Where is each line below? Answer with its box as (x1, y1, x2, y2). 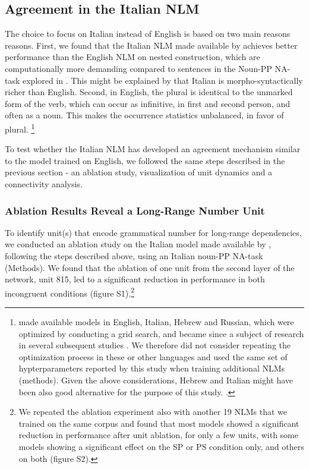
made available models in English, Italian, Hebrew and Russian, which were (18, 316, 294, 328)
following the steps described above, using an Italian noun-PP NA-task (5, 249, 263, 262)
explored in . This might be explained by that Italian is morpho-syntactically (23, 74, 303, 86)
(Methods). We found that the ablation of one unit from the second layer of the (5, 261, 295, 273)
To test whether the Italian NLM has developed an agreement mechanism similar (5, 143, 301, 155)
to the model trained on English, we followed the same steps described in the (5, 154, 285, 166)
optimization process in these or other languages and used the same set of (18, 350, 288, 363)
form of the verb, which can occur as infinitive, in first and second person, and (5, 97, 291, 109)
